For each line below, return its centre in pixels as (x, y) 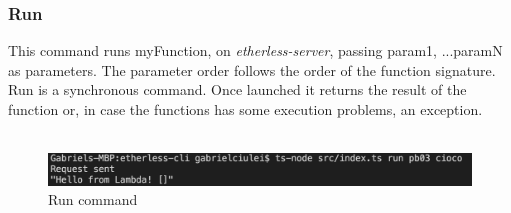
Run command (93, 199)
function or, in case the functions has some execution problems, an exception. (245, 109)
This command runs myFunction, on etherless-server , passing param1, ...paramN (255, 50)
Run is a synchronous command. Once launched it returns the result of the (237, 89)
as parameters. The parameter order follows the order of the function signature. (252, 69)
